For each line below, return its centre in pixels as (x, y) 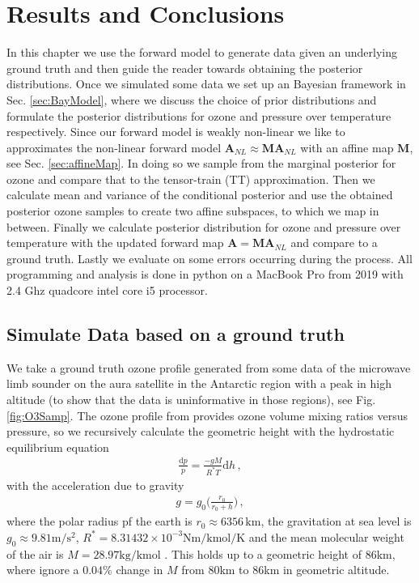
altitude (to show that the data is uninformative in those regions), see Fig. (191, 400)
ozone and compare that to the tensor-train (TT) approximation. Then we (191, 179)
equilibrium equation (58, 447)
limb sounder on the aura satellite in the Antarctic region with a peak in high (199, 383)
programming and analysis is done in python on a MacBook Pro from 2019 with (205, 274)
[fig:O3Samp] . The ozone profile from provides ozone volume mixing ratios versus (207, 415)
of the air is (35, 553)
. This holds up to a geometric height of (263, 553)
